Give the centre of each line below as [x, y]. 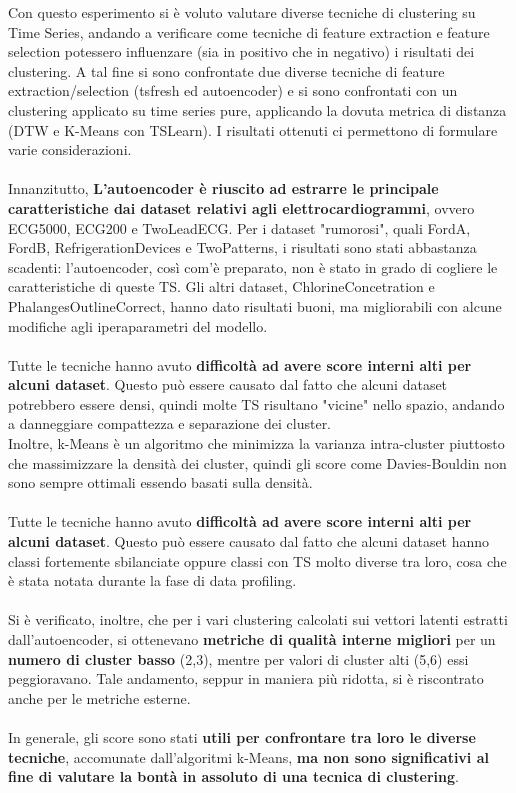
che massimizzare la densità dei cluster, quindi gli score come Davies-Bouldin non [257, 462]
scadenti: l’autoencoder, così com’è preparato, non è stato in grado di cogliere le [253, 266]
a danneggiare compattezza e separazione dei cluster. [170, 423]
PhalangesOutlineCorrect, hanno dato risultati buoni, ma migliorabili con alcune [255, 305]
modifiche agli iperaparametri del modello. [138, 325]
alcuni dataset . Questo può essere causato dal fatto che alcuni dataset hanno [249, 541]
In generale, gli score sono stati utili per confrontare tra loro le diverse [242, 736]
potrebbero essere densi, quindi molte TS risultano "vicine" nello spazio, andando [256, 403]
